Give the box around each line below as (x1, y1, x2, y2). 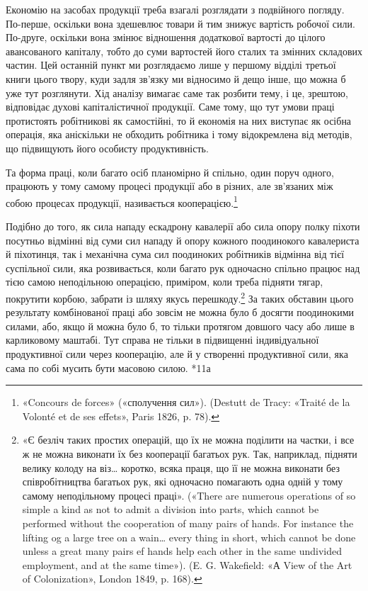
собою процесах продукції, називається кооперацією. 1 (6, 193, 238, 210)
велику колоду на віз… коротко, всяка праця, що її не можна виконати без (22, 460, 340, 475)
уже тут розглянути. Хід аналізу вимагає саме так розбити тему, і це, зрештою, (6, 85, 348, 100)
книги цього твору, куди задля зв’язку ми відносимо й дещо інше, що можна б (6, 71, 346, 86)
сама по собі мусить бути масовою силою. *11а (6, 360, 211, 375)
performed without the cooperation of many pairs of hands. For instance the (22, 515, 354, 530)
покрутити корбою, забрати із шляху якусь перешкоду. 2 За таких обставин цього (6, 288, 354, 305)
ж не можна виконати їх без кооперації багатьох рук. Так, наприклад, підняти (22, 446, 357, 461)
